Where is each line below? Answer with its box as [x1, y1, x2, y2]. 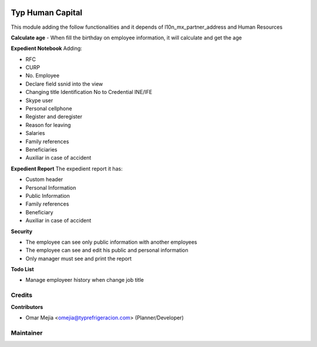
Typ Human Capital [11, 8, 83, 18]
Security [11, 228, 32, 235]
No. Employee [25, 72, 60, 79]
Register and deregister [25, 113, 82, 120]
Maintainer [11, 329, 43, 337]
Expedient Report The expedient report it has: [11, 165, 123, 172]
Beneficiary [25, 208, 53, 215]
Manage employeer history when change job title [25, 277, 144, 284]
